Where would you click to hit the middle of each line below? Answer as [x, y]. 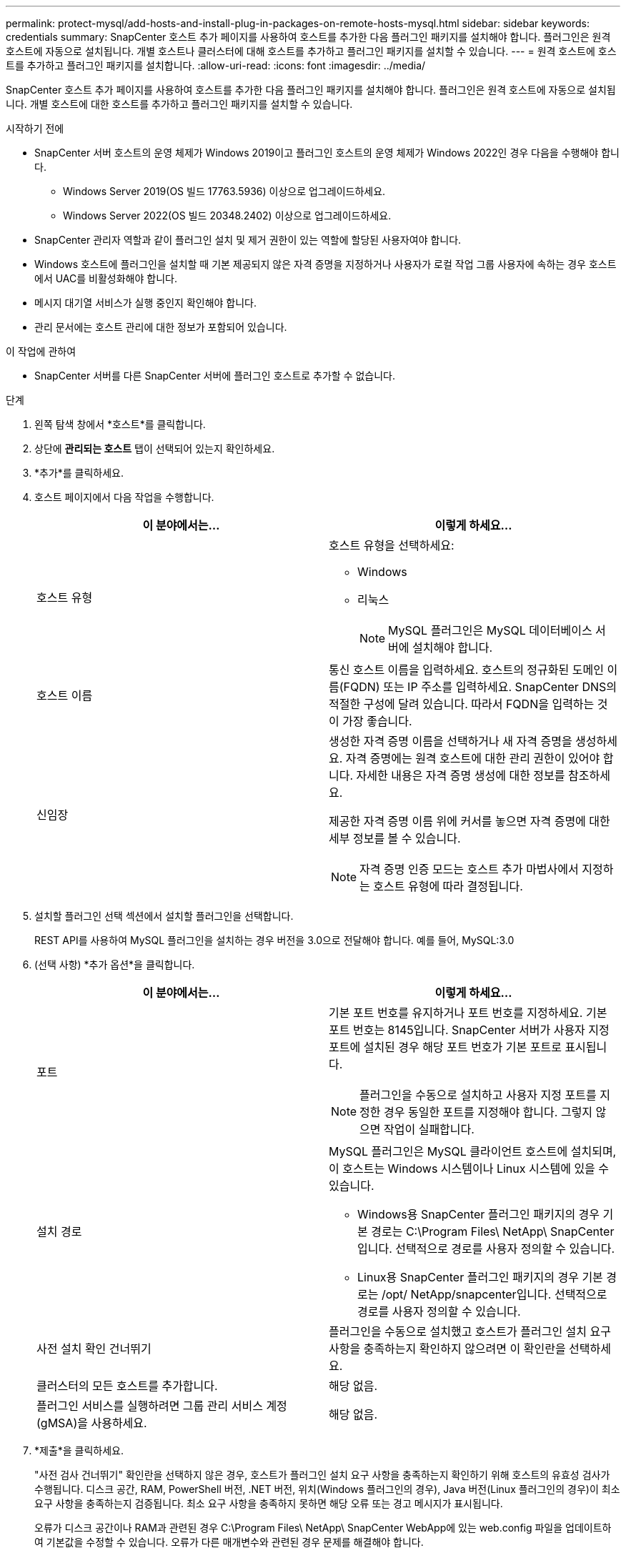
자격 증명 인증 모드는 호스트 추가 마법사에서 [469, 869]
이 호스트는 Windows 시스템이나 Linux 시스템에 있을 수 [469, 1169]
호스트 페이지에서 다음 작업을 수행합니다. [124, 497]
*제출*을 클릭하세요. [79, 1450]
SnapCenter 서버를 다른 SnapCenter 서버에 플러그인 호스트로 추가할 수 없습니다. [215, 376]
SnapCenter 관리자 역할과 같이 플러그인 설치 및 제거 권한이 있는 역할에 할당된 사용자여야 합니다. [248, 240]
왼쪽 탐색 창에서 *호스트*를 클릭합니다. [120, 424]
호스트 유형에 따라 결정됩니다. [448, 886]
